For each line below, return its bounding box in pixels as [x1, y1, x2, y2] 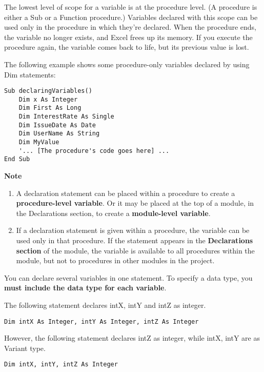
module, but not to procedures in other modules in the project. [16, 255, 215, 266]
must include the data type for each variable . [4, 282, 167, 293]
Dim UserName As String [18, 130, 100, 138]
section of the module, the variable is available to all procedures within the [16, 245, 255, 256]
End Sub [4, 155, 30, 163]
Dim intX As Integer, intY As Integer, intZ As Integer [4, 318, 199, 325]
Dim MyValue [18, 139, 59, 146]
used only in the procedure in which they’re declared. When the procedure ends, [4, 22, 256, 32]
